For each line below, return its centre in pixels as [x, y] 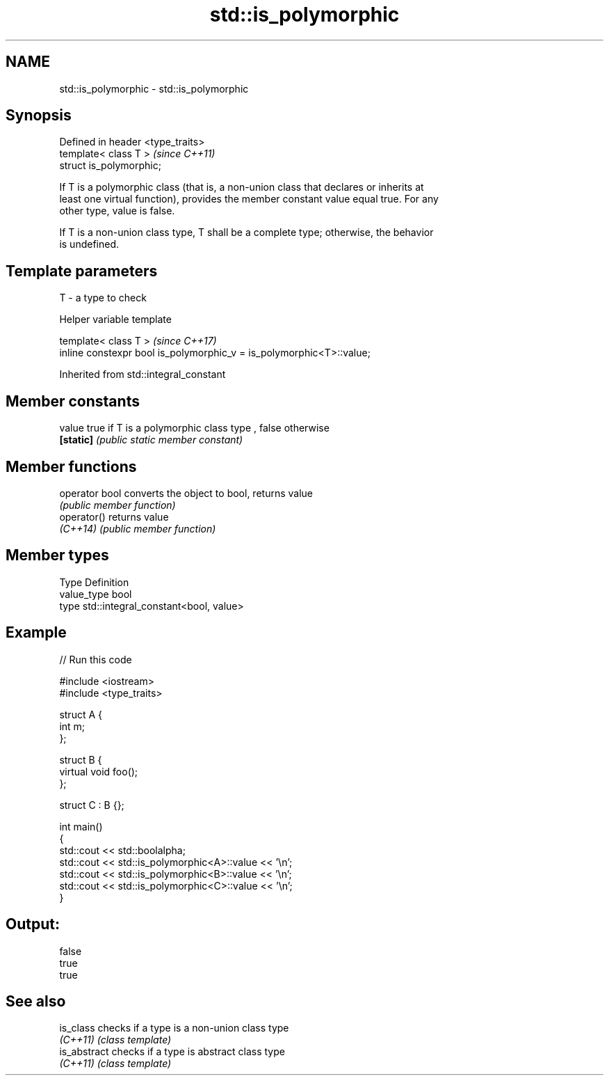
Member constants [73, 401]
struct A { [81, 714]
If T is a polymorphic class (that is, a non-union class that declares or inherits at [242, 187]
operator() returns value [114, 516]
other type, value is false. [117, 211]
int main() [81, 826]
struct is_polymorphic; [110, 166]
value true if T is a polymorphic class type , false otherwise [194, 428]
